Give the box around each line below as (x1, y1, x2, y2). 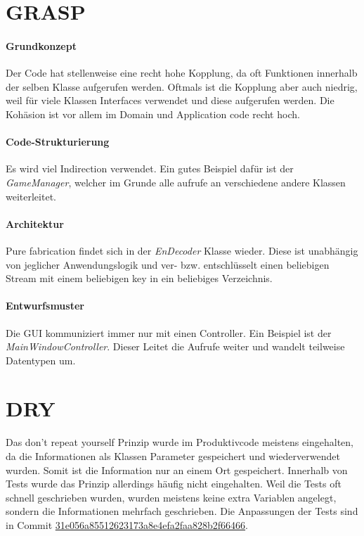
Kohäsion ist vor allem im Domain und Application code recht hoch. (6, 106, 300, 121)
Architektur (6, 216, 64, 231)
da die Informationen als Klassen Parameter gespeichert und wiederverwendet (6, 449, 340, 463)
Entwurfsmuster (6, 298, 84, 313)
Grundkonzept (6, 38, 77, 53)
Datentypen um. (6, 352, 76, 367)
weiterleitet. (6, 189, 56, 203)
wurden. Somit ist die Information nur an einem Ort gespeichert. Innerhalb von (6, 462, 348, 477)
